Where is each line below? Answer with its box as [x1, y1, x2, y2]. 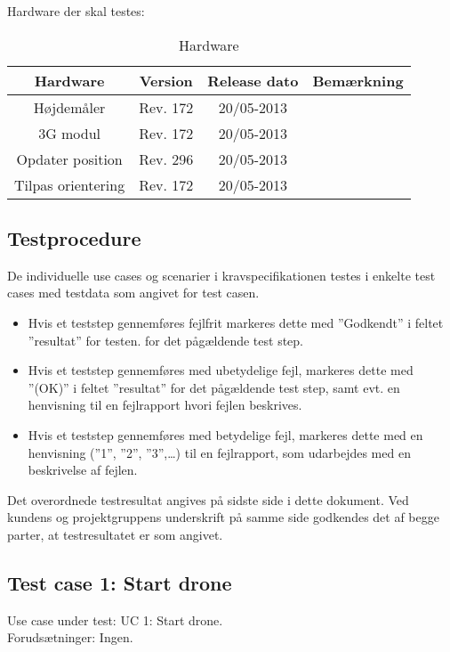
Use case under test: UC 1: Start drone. [7, 610, 223, 629]
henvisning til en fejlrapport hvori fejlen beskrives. [28, 395, 302, 414]
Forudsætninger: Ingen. [7, 628, 133, 647]
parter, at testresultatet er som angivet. [7, 525, 223, 543]
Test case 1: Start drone [7, 568, 232, 596]
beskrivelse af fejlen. [28, 460, 138, 479]
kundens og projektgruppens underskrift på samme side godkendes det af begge [7, 508, 439, 526]
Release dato [207, 69, 299, 91]
